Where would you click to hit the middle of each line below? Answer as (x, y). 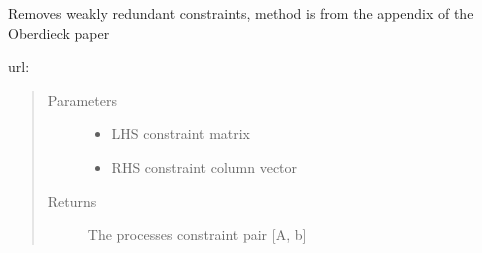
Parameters (82, 99)
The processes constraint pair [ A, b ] (197, 234)
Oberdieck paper (59, 32)
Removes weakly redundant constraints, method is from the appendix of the (241, 13)
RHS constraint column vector (204, 166)
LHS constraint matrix (181, 133)
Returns (72, 200)
